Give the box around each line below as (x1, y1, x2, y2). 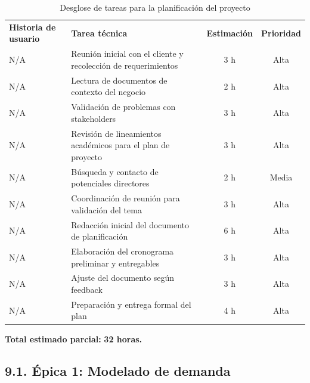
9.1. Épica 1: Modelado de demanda (5, 361, 231, 380)
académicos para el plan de (71, 139, 170, 151)
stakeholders (71, 112, 116, 124)
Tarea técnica (71, 26, 128, 39)
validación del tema (71, 203, 142, 216)
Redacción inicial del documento (71, 218, 190, 231)
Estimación (206, 26, 253, 39)
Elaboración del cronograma (71, 244, 174, 257)
